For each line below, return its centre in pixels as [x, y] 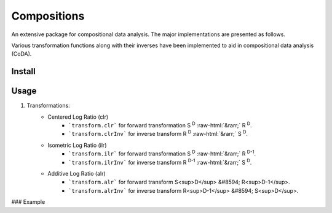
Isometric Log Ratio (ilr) [77, 145]
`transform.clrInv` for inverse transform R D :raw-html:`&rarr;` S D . [158, 133]
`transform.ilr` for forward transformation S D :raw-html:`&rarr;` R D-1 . [162, 153]
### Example [28, 202]
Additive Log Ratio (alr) [77, 173]
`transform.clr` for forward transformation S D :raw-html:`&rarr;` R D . [160, 125]
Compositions [48, 16]
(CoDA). [22, 54]
